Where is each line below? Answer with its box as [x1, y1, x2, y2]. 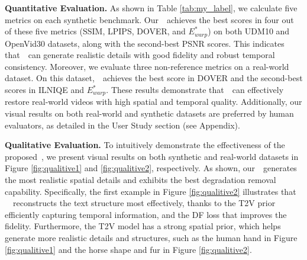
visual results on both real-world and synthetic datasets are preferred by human [5, 107, 294, 120]
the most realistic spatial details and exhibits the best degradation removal [5, 174, 276, 186]
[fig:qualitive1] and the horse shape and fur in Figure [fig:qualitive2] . [5, 243, 252, 255]
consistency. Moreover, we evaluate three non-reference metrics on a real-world [5, 60, 289, 72]
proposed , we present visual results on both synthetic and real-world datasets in [5, 150, 299, 162]
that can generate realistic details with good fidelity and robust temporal [5, 49, 275, 61]
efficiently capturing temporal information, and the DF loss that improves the [5, 208, 287, 220]
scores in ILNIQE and [5, 84, 84, 96]
